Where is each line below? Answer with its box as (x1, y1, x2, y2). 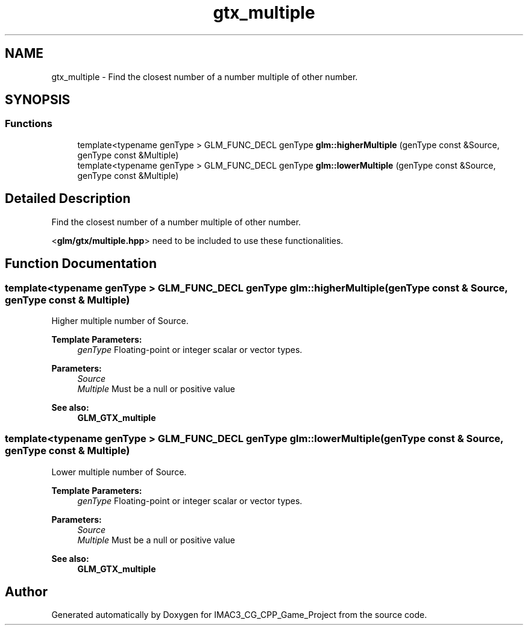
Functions (5, 117, 52, 130)
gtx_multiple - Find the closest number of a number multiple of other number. (51, 71, 358, 82)
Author (5, 584, 48, 600)
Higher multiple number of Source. (51, 315, 189, 326)
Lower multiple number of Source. (51, 466, 187, 477)
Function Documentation (5, 256, 157, 272)
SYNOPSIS (5, 92, 71, 108)
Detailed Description (5, 191, 131, 207)
